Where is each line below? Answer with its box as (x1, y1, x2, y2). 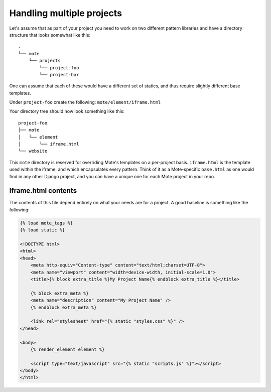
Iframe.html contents (9, 186, 77, 195)
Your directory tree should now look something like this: (9, 108, 125, 114)
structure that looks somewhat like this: (9, 32, 90, 38)
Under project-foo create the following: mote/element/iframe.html (9, 99, 161, 105)
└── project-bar (39, 72, 79, 77)
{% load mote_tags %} (20, 220, 73, 226)
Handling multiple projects (9, 8, 122, 19)
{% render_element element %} (30, 346, 105, 352)
